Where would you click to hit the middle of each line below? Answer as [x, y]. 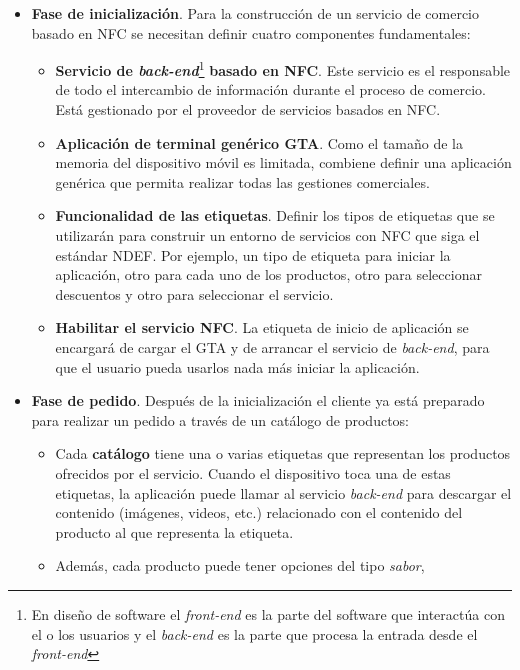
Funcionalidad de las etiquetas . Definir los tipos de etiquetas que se [275, 215]
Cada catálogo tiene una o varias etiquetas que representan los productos [283, 453]
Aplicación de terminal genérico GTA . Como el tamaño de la [259, 142]
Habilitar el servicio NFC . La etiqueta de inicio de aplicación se [262, 327]
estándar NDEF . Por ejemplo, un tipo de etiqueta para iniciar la [253, 254]
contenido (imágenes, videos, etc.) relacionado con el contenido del [259, 512]
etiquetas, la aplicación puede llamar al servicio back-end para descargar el [283, 492]
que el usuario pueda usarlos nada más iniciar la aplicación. [237, 366]
